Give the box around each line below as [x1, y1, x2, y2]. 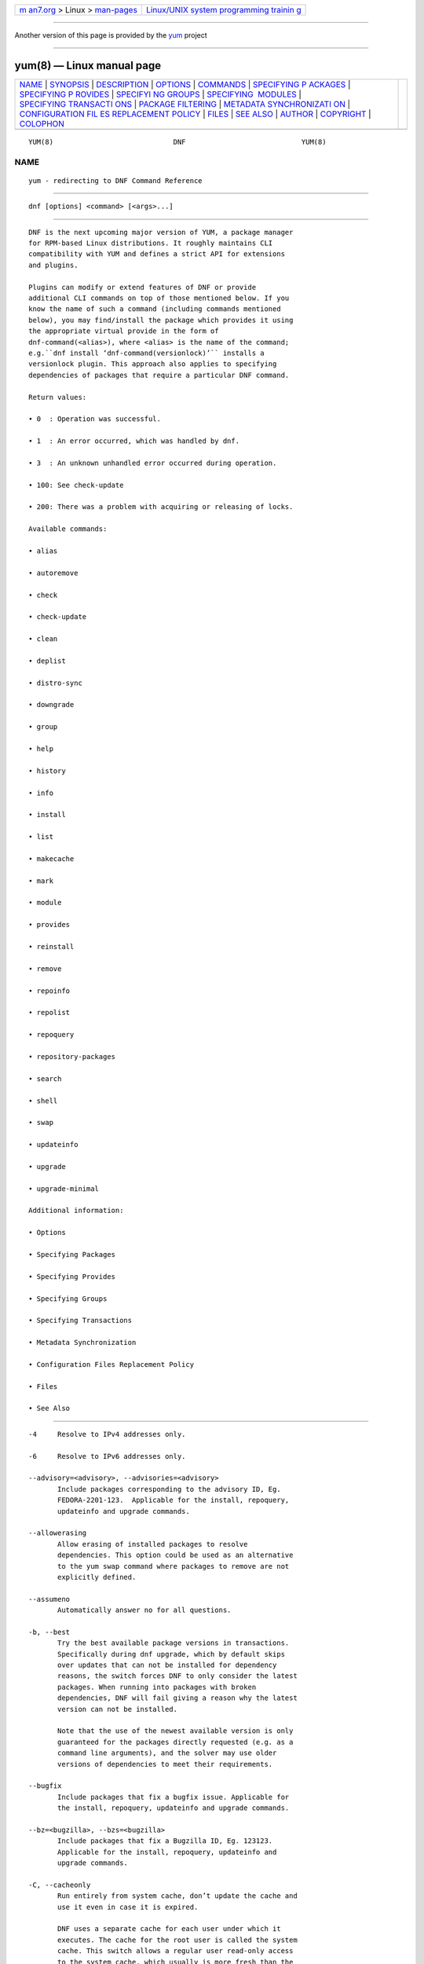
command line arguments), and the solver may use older [57, 1749, 277, 1757]
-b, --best [28, 1627, 71, 1636]
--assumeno [28, 1595, 71, 1603]
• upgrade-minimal [28, 1184, 100, 1193]
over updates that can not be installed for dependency [57, 1661, 277, 1669]
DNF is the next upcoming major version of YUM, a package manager [28, 228, 294, 236]
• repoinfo [28, 986, 71, 995]
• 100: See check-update [28, 480, 124, 489]
